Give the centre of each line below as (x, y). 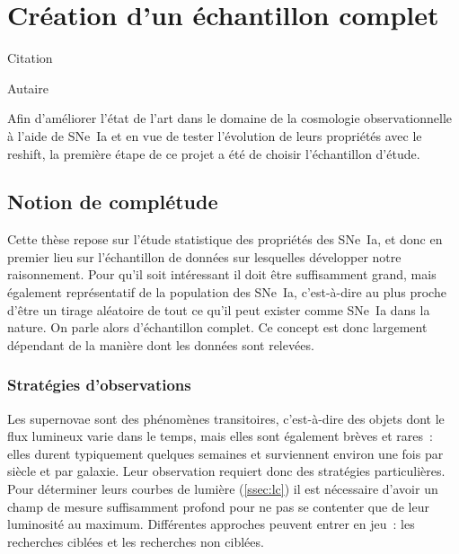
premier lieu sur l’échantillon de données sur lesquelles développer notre (204, 256)
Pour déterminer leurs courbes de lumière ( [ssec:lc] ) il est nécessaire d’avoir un (223, 489)
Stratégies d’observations (99, 385)
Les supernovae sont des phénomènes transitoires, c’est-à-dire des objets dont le (226, 418)
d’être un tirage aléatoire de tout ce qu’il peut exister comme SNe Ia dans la (219, 309)
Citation (30, 58)
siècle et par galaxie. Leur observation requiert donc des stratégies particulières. (226, 471)
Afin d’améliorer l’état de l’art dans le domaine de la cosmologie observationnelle (230, 118)
